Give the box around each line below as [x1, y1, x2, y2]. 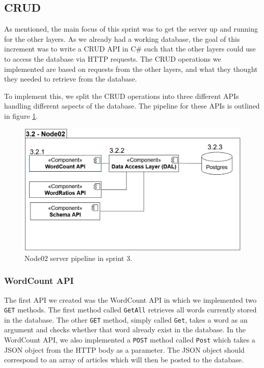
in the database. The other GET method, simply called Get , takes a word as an [4, 314, 248, 325]
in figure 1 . [4, 110, 38, 121]
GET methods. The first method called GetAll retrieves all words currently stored [4, 304, 257, 315]
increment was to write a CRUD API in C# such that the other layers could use [4, 43, 256, 54]
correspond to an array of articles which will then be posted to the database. [4, 354, 244, 365]
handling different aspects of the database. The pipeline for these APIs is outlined [4, 100, 260, 111]
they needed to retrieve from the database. [4, 73, 137, 84]
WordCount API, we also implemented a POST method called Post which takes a [4, 334, 255, 345]
